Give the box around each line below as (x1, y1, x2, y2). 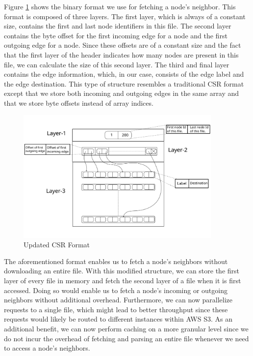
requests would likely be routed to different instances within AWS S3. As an (4, 314, 233, 324)
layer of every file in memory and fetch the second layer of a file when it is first (4, 275, 241, 285)
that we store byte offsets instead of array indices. (4, 97, 153, 108)
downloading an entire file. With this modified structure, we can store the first (4, 266, 240, 276)
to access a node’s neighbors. (4, 343, 90, 353)
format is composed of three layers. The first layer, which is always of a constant (4, 11, 246, 21)
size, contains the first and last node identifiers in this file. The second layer (4, 21, 231, 31)
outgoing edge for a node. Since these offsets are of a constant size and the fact (4, 40, 241, 50)
